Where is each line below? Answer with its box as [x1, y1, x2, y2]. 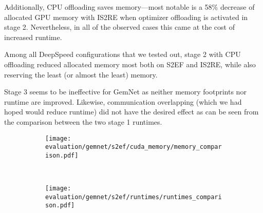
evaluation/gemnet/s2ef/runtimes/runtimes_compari [45, 193, 222, 201]
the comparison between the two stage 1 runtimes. [4, 116, 162, 127]
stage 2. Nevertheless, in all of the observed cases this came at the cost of [4, 22, 235, 32]
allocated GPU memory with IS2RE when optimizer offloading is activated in [4, 11, 248, 22]
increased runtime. [4, 31, 62, 42]
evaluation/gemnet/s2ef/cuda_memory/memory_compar [45, 143, 222, 151]
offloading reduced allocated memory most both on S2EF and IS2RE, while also [4, 59, 256, 69]
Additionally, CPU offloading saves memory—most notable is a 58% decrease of [4, 2, 255, 12]
